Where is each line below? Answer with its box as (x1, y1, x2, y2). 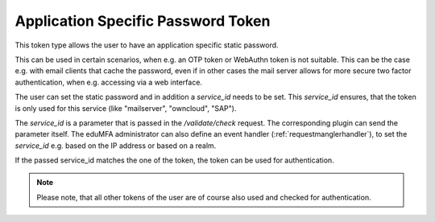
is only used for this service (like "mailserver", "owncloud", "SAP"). (14, 103, 237, 113)
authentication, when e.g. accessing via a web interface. (14, 77, 203, 87)
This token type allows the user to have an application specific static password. (14, 40, 279, 50)
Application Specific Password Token (14, 12, 271, 30)
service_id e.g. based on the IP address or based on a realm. (14, 141, 217, 150)
